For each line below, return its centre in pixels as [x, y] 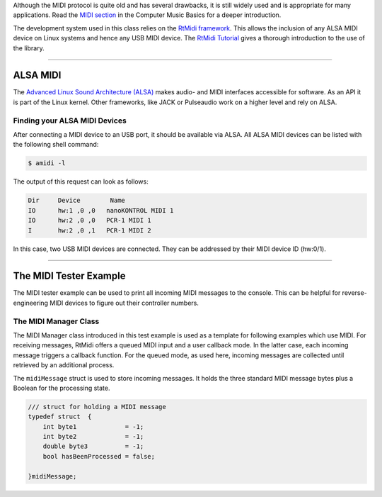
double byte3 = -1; [93, 446]
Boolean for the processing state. [62, 388]
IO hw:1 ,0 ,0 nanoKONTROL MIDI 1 [101, 210]
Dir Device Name [76, 201]
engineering [31, 303]
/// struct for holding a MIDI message [97, 407]
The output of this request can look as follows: [81, 182]
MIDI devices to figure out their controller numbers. [125, 303]
